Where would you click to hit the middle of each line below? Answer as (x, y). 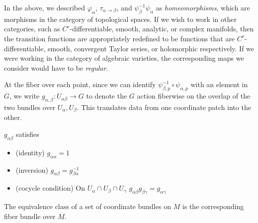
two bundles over (30, 107)
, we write (25, 96)
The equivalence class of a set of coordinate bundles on (87, 206)
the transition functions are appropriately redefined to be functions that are (120, 38)
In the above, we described (45, 7)
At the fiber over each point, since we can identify (80, 84)
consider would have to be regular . (56, 67)
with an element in (219, 84)
